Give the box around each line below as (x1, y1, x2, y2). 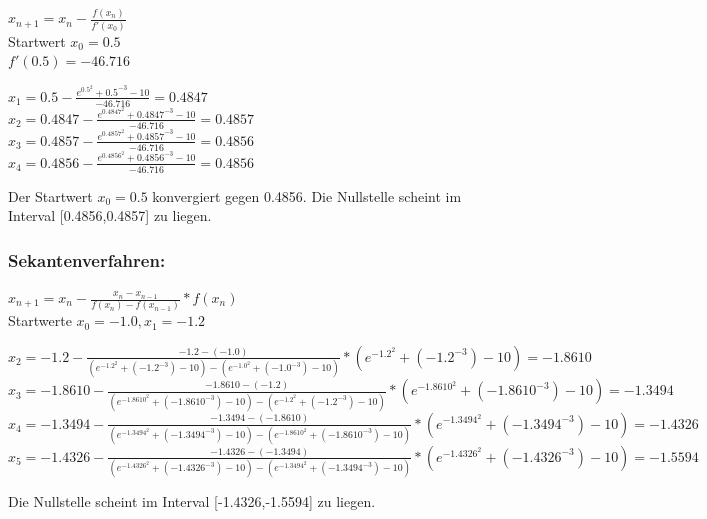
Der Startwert (8, 185, 93, 206)
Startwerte (8, 310, 72, 331)
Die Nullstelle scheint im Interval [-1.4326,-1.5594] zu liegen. (8, 491, 376, 512)
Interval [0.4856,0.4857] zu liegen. (8, 205, 212, 226)
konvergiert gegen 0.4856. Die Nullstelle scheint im (152, 185, 462, 206)
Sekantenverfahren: (8, 247, 166, 272)
